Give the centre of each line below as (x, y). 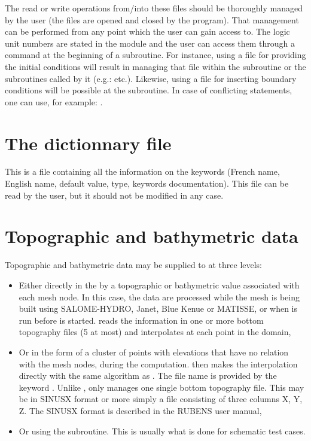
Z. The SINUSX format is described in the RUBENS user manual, (140, 410)
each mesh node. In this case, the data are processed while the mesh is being (159, 296)
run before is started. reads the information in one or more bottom (141, 320)
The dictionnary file (88, 143)
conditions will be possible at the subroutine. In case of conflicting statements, (149, 90)
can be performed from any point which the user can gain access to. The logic (147, 31)
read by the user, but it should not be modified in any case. (114, 195)
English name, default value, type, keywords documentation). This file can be (147, 183)
